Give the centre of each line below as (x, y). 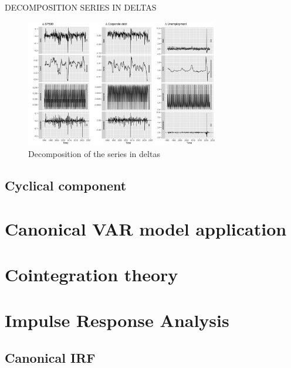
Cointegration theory (92, 274)
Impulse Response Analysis (117, 320)
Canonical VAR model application (146, 228)
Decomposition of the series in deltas (94, 153)
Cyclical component (66, 185)
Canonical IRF (50, 357)
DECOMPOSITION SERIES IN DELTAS (81, 7)
